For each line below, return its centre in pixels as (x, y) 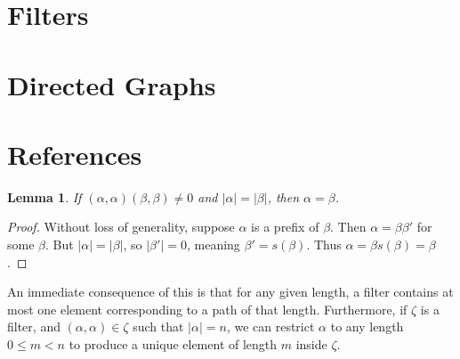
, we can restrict (270, 326)
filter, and (34, 326)
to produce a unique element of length (173, 344)
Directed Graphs (112, 84)
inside (311, 344)
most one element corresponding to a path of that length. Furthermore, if (207, 309)
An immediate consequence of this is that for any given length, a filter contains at (230, 292)
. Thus (324, 245)
